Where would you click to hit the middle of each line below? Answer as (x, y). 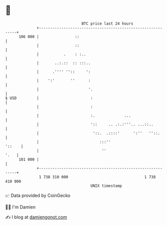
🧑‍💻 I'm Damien (21, 207)
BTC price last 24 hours (108, 24)
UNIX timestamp (106, 186)
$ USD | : (49, 98)
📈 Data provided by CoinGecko (38, 195)
